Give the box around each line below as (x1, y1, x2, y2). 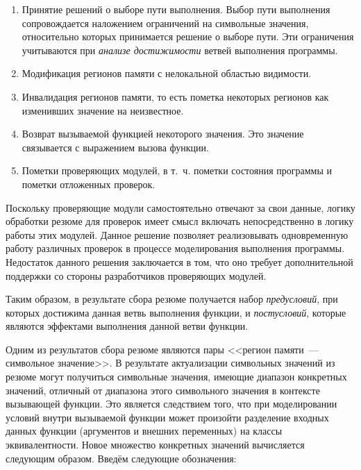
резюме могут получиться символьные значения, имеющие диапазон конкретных (6, 369, 347, 384)
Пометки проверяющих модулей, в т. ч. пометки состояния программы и (22, 163, 333, 178)
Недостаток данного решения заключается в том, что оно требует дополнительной (6, 254, 353, 269)
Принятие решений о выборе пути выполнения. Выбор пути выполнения (22, 2, 330, 16)
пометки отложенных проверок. (22, 176, 156, 191)
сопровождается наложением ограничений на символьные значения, (22, 15, 309, 30)
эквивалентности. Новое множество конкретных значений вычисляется (6, 437, 305, 452)
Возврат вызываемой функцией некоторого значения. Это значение (22, 126, 304, 141)
